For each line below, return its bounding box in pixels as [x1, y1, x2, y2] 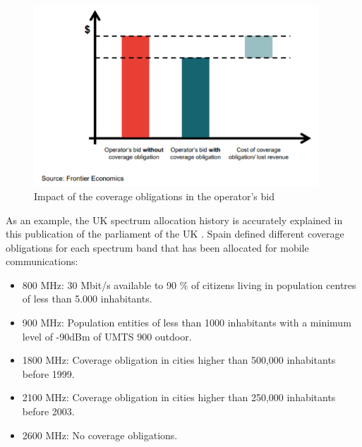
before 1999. [22, 366, 75, 381]
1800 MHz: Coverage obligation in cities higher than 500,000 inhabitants [22, 353, 336, 367]
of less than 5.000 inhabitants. [22, 291, 152, 306]
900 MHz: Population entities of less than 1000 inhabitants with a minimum [22, 315, 351, 330]
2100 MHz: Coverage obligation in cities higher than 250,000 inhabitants [22, 390, 336, 405]
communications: [6, 254, 78, 269]
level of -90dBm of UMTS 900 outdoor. [22, 329, 192, 343]
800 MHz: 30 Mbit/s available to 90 [22, 277, 177, 292]
